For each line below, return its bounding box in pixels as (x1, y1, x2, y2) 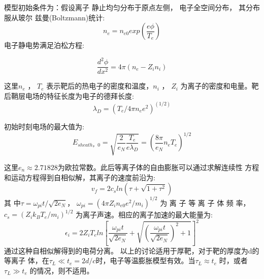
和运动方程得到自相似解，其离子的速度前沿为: (4, 172, 155, 182)
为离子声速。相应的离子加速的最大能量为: (76, 209, 213, 219)
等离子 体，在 (4, 255, 49, 266)
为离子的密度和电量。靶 (180, 80, 259, 91)
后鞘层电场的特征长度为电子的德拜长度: (4, 90, 134, 101)
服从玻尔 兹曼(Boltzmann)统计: (4, 12, 105, 22)
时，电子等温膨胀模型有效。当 (95, 255, 195, 266)
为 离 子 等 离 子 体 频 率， (160, 197, 250, 208)
